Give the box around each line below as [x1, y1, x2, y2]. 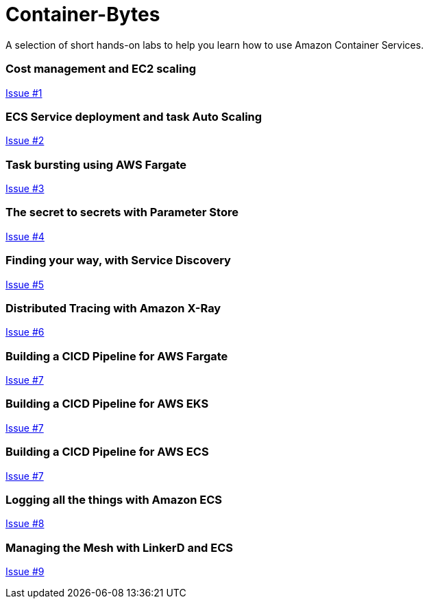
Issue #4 [5, 230, 45, 242]
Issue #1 [5, 86, 42, 99]
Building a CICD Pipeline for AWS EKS [5, 397, 209, 411]
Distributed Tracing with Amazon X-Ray [5, 301, 221, 315]
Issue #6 [5, 326, 45, 338]
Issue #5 [5, 278, 45, 290]
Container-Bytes [5, 3, 160, 26]
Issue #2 [5, 135, 45, 147]
